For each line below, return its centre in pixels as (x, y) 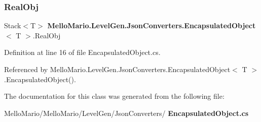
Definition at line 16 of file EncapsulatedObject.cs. (82, 52)
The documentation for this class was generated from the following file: (114, 96)
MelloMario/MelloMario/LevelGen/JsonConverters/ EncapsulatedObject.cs (126, 113)
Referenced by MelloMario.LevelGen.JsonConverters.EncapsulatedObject (117, 69)
